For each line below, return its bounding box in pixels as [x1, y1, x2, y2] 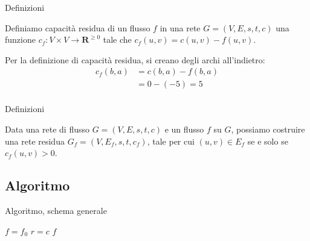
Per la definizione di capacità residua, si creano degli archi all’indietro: [5, 53, 265, 66]
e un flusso [164, 123, 204, 136]
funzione [5, 33, 36, 46]
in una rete [160, 21, 201, 34]
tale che [103, 33, 132, 46]
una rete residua [5, 134, 65, 147]
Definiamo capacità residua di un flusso [5, 21, 150, 34]
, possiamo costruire [231, 123, 305, 136]
